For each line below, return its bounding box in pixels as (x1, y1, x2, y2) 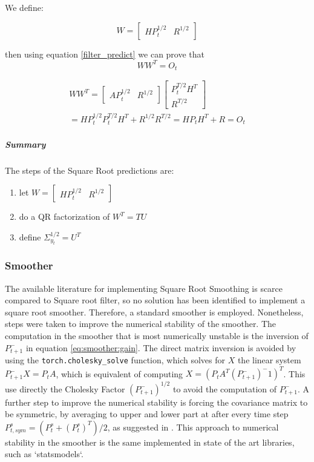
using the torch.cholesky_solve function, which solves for (5, 354, 225, 366)
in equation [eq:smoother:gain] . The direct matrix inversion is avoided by (25, 341, 296, 354)
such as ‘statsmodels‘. (5, 447, 83, 460)
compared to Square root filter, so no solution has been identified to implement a (5, 294, 306, 306)
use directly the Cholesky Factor (5, 382, 125, 395)
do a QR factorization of (19, 210, 110, 223)
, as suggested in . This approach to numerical (107, 420, 279, 433)
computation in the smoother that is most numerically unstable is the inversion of (5, 329, 309, 342)
